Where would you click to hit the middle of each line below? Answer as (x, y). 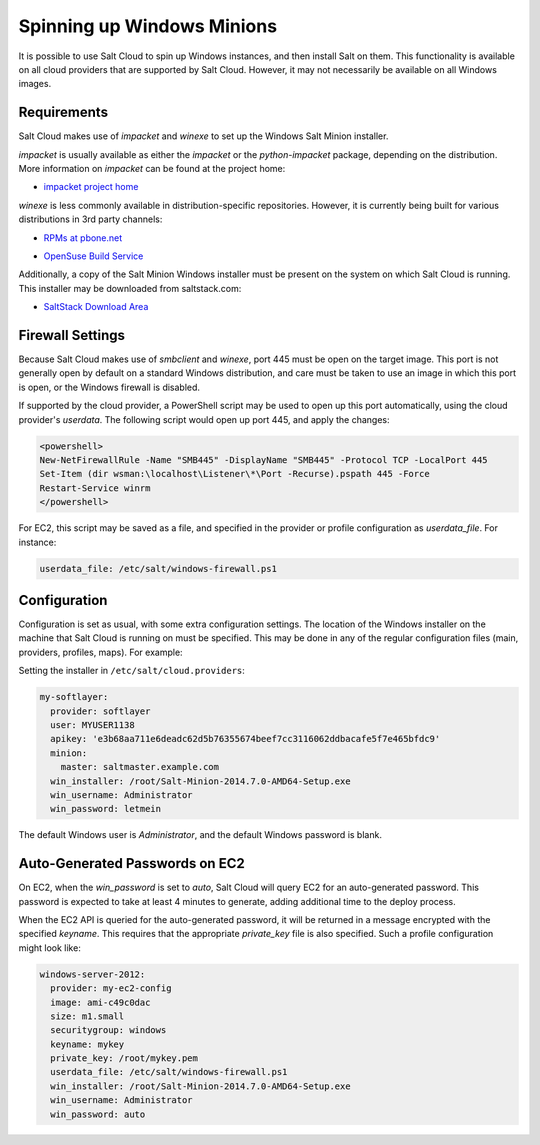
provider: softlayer (100, 711)
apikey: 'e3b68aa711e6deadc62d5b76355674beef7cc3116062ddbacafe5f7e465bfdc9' (245, 739)
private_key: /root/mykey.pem (124, 1058)
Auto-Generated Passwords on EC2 (131, 863)
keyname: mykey (87, 1044)
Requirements (63, 112)
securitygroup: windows (108, 1030)
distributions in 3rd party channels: (90, 219)
